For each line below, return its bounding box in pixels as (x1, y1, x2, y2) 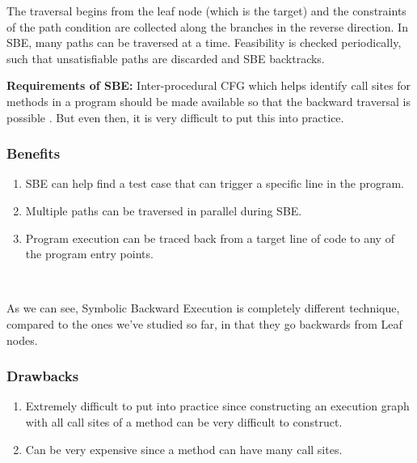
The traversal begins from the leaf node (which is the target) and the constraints (6, 2, 406, 19)
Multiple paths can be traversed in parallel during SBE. (25, 202, 302, 219)
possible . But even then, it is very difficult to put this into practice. (6, 108, 344, 125)
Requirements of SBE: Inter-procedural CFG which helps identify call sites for (6, 77, 411, 94)
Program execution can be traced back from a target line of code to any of (25, 229, 394, 246)
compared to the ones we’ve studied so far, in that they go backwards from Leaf (6, 315, 402, 332)
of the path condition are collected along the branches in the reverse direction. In (6, 18, 408, 35)
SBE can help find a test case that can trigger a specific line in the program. (25, 175, 404, 192)
